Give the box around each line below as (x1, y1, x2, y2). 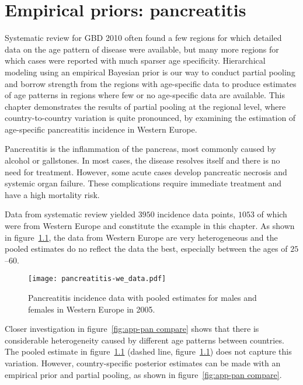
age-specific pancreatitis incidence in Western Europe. (5, 123, 197, 135)
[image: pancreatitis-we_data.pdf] (28, 275, 166, 283)
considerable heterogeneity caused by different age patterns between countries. (5, 334, 284, 346)
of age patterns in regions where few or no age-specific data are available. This (5, 89, 285, 101)
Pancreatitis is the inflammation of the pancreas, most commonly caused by (5, 143, 276, 155)
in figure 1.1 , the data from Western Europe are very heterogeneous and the (5, 231, 278, 243)
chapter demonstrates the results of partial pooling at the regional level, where (5, 100, 286, 112)
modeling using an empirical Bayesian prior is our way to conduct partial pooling (5, 65, 295, 78)
